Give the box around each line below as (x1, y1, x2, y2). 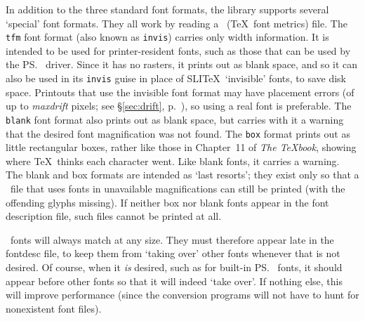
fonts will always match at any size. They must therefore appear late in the (10, 232, 334, 247)
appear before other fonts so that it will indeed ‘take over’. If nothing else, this (6, 273, 343, 288)
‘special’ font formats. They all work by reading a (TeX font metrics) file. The (6, 15, 347, 30)
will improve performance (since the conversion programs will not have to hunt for (6, 287, 359, 302)
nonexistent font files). (6, 301, 102, 315)
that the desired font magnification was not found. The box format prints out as (6, 126, 350, 140)
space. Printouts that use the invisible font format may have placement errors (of (6, 84, 354, 99)
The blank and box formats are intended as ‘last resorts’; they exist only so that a (6, 167, 359, 182)
